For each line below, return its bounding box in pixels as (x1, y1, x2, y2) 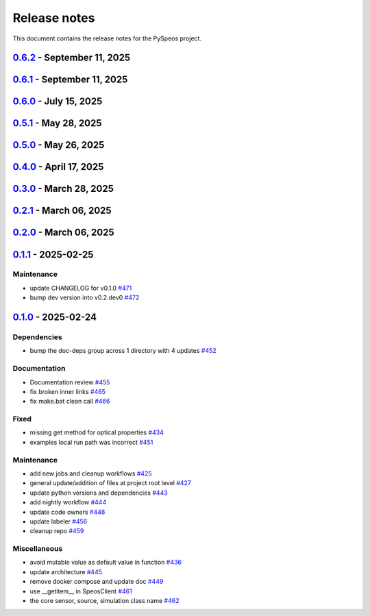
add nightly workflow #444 (29, 498, 107, 506)
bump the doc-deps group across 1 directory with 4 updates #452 (29, 347, 217, 355)
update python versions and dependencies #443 (29, 489, 168, 497)
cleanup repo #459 (29, 527, 84, 535)
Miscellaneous (12, 544, 63, 554)
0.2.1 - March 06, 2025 (12, 205, 112, 217)
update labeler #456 (29, 517, 88, 526)
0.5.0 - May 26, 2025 (12, 139, 105, 151)
